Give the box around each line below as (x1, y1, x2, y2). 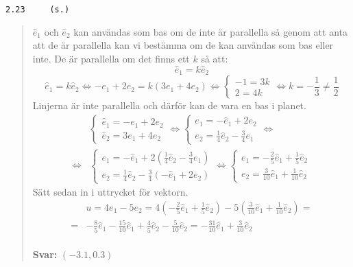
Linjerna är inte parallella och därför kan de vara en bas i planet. (32, 98, 306, 113)
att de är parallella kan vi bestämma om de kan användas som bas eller (32, 38, 334, 52)
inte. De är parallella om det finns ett (32, 51, 190, 65)
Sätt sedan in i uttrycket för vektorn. (32, 185, 188, 199)
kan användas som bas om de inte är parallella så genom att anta (73, 24, 348, 38)
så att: (201, 51, 228, 65)
